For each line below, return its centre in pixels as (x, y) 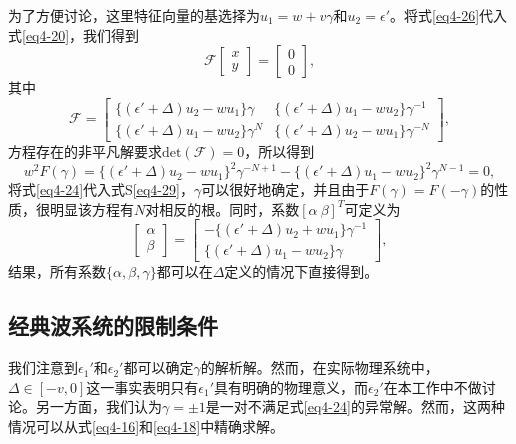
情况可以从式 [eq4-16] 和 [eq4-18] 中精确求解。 (146, 426)
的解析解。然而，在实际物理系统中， (319, 367)
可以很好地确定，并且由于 (285, 189)
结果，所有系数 (57, 271)
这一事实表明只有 (142, 386)
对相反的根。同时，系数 (222, 208)
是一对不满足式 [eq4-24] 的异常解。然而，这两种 (355, 406)
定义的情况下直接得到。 (301, 271)
